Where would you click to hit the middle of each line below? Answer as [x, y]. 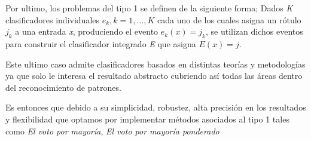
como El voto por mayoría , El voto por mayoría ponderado [112, 131]
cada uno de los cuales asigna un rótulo [229, 19]
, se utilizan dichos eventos [254, 31]
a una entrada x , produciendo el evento [87, 31]
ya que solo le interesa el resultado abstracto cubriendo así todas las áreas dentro [154, 76]
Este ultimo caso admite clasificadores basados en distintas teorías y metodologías [155, 64]
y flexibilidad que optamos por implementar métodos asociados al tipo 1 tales [147, 119]
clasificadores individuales [53, 19]
